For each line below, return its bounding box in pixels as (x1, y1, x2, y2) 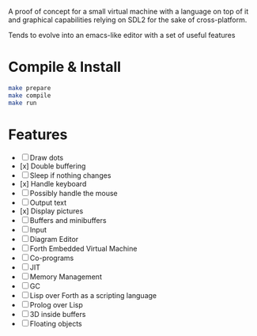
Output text (29, 198, 67, 207)
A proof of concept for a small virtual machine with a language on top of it (8, 7, 249, 16)
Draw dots (29, 153, 64, 162)
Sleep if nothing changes (29, 170, 111, 180)
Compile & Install (8, 59, 121, 76)
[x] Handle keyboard (19, 179, 87, 188)
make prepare (8, 84, 51, 92)
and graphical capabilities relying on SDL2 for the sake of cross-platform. (8, 15, 248, 25)
